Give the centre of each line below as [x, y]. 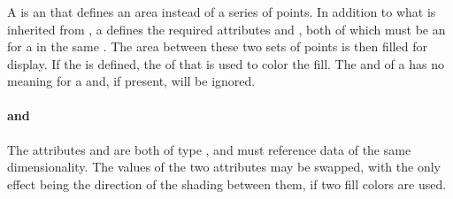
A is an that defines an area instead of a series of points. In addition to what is [222, 11]
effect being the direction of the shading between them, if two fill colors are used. [227, 184]
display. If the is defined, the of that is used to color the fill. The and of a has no [226, 63]
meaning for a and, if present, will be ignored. [131, 81]
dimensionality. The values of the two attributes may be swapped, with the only [224, 167]
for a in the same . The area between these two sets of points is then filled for [217, 46]
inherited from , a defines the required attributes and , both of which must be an [226, 29]
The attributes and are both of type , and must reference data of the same [209, 149]
